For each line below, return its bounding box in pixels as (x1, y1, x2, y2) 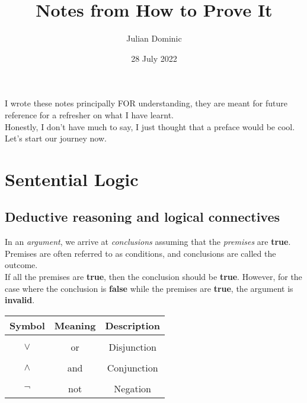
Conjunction (107, 360, 158, 374)
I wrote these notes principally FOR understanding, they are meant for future (5, 97, 287, 109)
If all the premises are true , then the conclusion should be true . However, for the (5, 270, 302, 283)
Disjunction (108, 339, 156, 354)
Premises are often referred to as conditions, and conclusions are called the (5, 247, 276, 259)
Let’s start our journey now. (5, 132, 107, 144)
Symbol (9, 318, 45, 332)
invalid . (5, 294, 35, 306)
